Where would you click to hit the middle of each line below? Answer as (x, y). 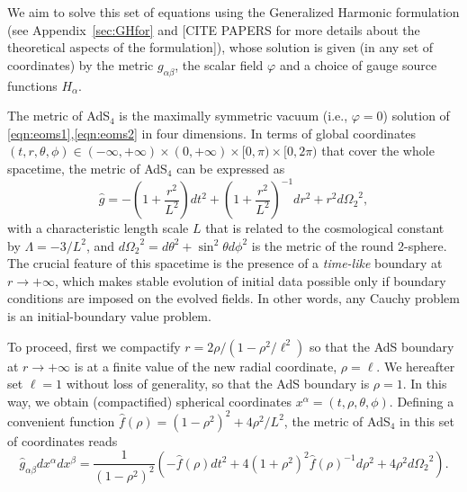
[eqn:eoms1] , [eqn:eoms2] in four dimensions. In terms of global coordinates (212, 133)
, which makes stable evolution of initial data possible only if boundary (250, 280)
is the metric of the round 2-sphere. (349, 245)
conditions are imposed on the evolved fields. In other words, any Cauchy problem (233, 298)
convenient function (61, 420)
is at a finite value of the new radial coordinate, (206, 366)
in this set (427, 420)
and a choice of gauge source (358, 64)
